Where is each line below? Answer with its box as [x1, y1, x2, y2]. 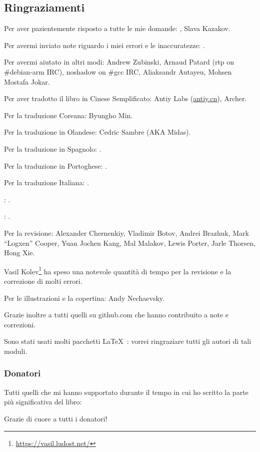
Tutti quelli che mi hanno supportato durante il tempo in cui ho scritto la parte [4, 386, 248, 397]
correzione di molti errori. [4, 275, 82, 286]
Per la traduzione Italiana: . [4, 177, 89, 188]
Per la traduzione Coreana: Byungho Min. [4, 110, 133, 120]
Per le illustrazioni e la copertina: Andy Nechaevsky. [4, 292, 164, 303]
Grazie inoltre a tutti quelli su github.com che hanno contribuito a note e [4, 309, 229, 320]
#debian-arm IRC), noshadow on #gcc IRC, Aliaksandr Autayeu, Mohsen [4, 66, 232, 77]
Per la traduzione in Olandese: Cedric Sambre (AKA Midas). [4, 127, 191, 137]
